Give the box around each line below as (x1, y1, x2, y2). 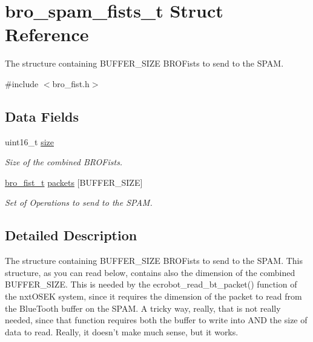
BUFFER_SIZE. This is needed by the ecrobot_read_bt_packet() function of (5, 278, 297, 291)
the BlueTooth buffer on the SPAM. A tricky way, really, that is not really (5, 301, 281, 314)
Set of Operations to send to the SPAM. (5, 196, 153, 209)
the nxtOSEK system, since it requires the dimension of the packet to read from (5, 290, 302, 303)
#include (5, 77, 39, 90)
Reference (5, 22, 89, 47)
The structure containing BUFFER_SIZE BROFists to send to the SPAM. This (5, 254, 303, 267)
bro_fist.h (52, 77, 90, 90)
